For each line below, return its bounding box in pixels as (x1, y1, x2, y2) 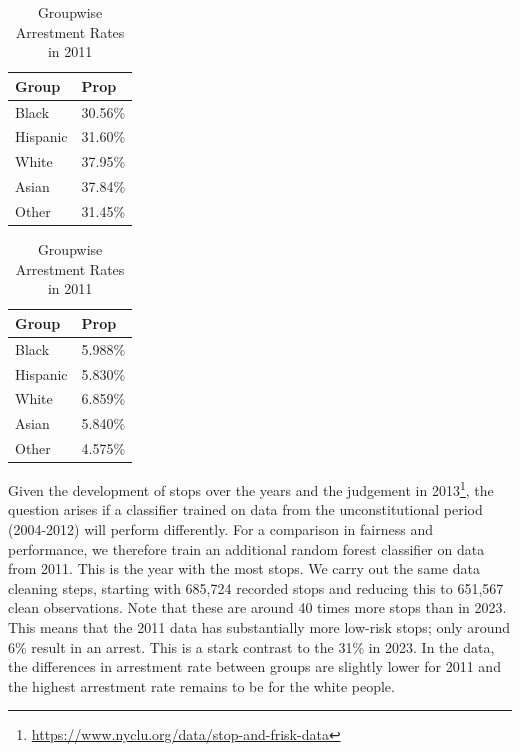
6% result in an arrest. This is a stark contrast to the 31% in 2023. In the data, (8, 636, 495, 657)
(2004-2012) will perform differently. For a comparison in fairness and (8, 519, 433, 540)
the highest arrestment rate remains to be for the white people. (8, 675, 395, 696)
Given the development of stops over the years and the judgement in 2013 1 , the (8, 477, 494, 500)
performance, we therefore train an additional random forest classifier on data (8, 538, 485, 559)
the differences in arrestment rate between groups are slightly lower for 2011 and (8, 656, 501, 677)
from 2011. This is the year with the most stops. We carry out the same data (8, 558, 480, 579)
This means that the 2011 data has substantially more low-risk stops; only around (8, 617, 511, 637)
